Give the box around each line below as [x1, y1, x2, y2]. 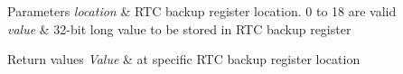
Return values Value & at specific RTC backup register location [7, 50, 361, 69]
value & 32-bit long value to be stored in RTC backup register [7, 19, 351, 38]
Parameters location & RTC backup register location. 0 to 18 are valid [7, 2, 397, 20]
